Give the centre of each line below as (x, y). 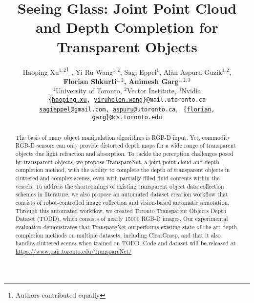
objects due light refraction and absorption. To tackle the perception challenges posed (124, 154)
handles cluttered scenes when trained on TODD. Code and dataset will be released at (126, 243)
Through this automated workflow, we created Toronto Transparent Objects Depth (121, 210)
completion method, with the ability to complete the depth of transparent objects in (123, 170)
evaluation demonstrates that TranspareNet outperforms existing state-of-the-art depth (126, 227)
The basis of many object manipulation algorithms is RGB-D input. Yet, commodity (123, 137)
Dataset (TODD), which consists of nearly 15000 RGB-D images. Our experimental (122, 219)
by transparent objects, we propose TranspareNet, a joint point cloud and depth (117, 162)
